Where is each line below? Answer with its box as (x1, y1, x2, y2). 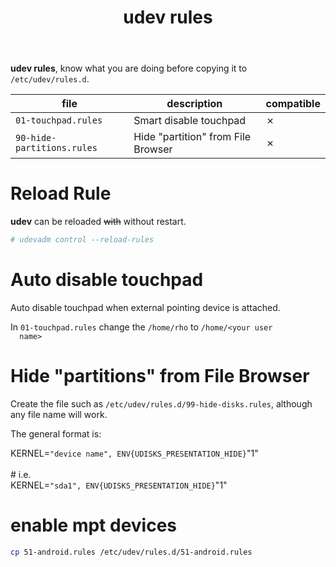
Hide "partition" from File (133, 130, 252, 144)
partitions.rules (15, 142, 98, 154)
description (166, 97, 223, 111)
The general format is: (10, 427, 102, 440)
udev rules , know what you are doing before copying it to (10, 62, 248, 75)
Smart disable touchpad (133, 114, 247, 128)
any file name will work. (10, 408, 108, 420)
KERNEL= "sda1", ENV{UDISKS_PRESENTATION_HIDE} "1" (10, 479, 228, 491)
